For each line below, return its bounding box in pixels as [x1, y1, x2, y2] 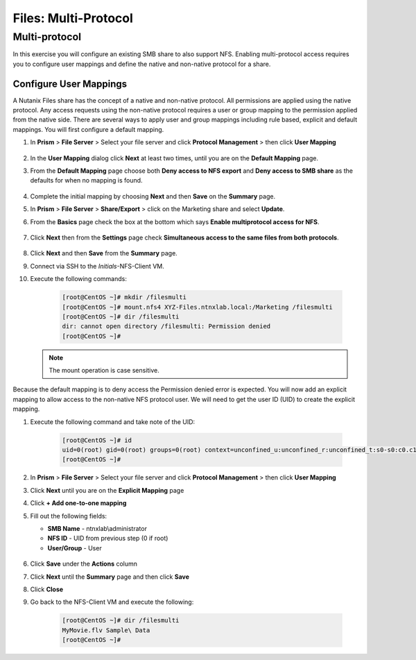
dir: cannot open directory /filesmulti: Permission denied [62, 323, 271, 330]
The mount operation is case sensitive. [49, 366, 159, 375]
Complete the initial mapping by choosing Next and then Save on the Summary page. [30, 192, 276, 201]
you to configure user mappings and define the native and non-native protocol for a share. [12, 60, 271, 68]
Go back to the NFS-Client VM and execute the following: [30, 598, 194, 607]
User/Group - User [47, 543, 102, 552]
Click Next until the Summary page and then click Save [30, 573, 190, 581]
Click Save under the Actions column [30, 559, 138, 568]
